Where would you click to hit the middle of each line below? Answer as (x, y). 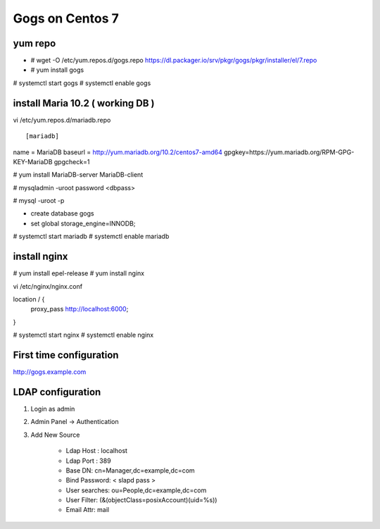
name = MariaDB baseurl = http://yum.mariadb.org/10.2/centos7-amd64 (118, 152)
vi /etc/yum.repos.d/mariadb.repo (62, 120)
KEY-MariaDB (33, 161)
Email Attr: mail (87, 510)
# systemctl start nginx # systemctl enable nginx (83, 335)
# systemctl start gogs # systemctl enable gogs (82, 83)
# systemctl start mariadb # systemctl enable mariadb (91, 237)
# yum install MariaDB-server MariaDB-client (78, 175)
